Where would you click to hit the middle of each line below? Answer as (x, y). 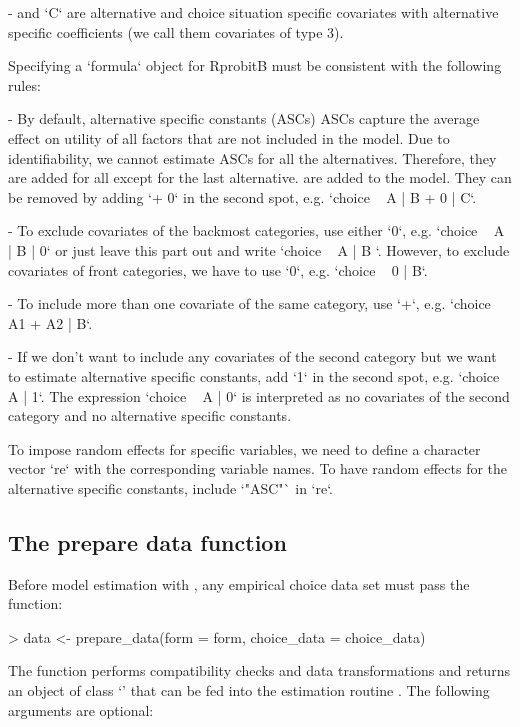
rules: (24, 84)
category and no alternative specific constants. (150, 415)
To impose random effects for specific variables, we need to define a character (244, 448)
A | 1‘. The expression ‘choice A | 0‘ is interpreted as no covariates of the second (259, 395)
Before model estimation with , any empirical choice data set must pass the (239, 583)
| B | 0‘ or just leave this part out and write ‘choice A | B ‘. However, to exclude (259, 249)
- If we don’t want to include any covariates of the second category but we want (252, 356)
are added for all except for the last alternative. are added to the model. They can (260, 177)
